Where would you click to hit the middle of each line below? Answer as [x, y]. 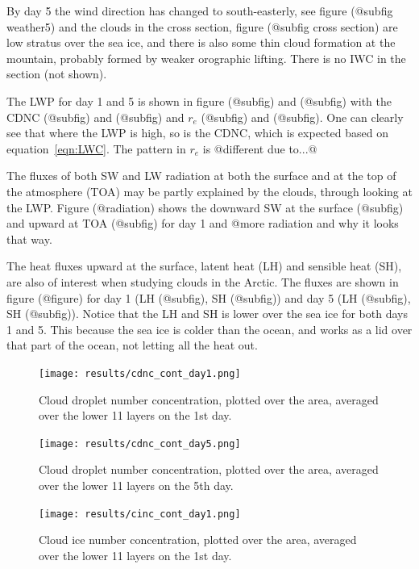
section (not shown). [57, 74]
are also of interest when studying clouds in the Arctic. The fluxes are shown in [203, 281]
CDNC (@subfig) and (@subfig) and [95, 117]
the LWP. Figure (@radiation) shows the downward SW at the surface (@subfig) [205, 207]
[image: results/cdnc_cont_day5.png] [140, 443]
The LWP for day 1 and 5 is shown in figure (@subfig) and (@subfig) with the [199, 100]
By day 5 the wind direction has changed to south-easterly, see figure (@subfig [200, 10]
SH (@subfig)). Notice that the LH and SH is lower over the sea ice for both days [207, 314]
